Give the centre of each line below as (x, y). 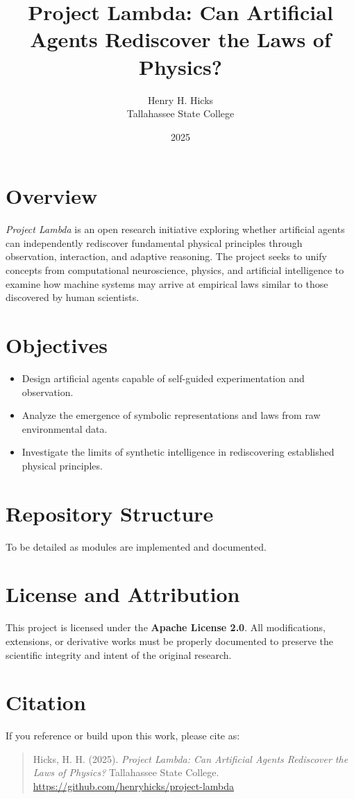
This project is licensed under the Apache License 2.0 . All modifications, (166, 627)
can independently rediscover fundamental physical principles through (154, 242)
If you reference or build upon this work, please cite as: (123, 736)
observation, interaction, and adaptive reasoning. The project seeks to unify (166, 256)
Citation (46, 702)
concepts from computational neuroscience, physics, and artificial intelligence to (175, 270)
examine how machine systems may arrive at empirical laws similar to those (167, 283)
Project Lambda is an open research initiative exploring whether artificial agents (175, 229)
